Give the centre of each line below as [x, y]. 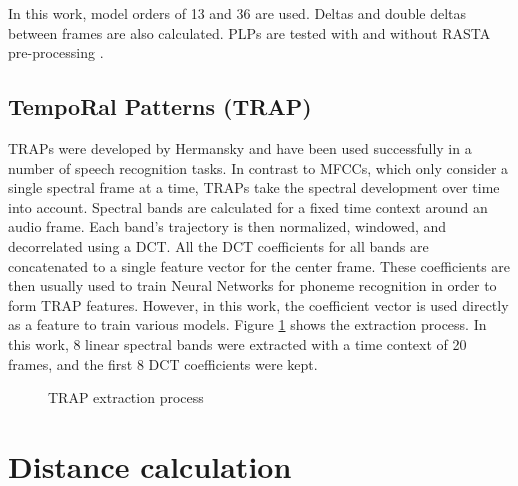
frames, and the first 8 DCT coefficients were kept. [163, 363]
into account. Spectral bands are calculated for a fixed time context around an [248, 206]
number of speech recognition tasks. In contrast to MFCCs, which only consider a [258, 167]
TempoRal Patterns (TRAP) [160, 106]
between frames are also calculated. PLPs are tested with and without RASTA [249, 32]
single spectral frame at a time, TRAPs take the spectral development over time [254, 187]
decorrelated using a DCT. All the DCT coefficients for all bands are [218, 245]
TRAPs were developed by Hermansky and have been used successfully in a [240, 147]
